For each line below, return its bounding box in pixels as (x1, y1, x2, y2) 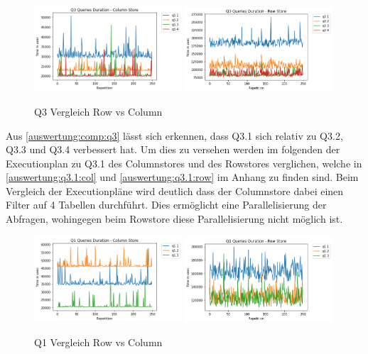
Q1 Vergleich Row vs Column (34, 334, 163, 349)
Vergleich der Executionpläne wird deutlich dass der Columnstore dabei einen (6, 183, 344, 198)
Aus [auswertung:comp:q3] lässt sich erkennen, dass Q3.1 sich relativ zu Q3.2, (6, 128, 343, 143)
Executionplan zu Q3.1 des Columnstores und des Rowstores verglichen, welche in (6, 155, 362, 170)
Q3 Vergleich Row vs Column (34, 104, 163, 118)
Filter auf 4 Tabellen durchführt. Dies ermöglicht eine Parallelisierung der (6, 197, 327, 212)
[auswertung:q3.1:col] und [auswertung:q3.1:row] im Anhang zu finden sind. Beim (6, 170, 359, 184)
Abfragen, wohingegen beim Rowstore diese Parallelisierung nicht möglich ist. (6, 211, 343, 226)
